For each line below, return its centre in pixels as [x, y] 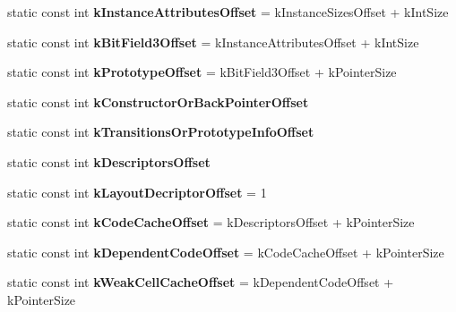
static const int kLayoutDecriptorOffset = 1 [137, 192]
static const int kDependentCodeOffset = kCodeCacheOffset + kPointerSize [226, 252]
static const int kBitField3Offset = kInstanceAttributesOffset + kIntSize [213, 42]
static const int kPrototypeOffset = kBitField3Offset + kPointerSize [202, 72]
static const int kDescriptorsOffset [109, 161]
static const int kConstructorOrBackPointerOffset [158, 101]
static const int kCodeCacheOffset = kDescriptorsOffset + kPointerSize [211, 222]
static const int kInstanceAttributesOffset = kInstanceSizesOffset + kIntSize [228, 12]
